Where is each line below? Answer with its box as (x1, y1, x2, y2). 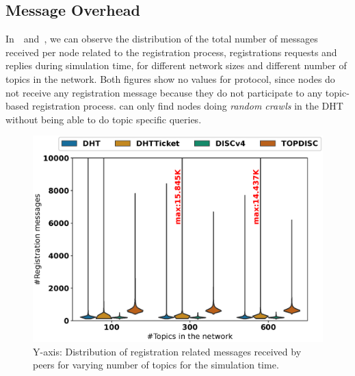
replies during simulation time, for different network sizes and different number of (5, 58, 347, 73)
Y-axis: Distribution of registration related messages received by (33, 344, 302, 358)
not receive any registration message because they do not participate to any (5, 85, 323, 99)
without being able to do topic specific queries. (5, 112, 202, 126)
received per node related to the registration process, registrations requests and (5, 45, 337, 59)
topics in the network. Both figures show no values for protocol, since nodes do (5, 71, 335, 86)
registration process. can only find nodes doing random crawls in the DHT (31, 99, 343, 113)
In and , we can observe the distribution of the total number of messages (5, 32, 318, 46)
